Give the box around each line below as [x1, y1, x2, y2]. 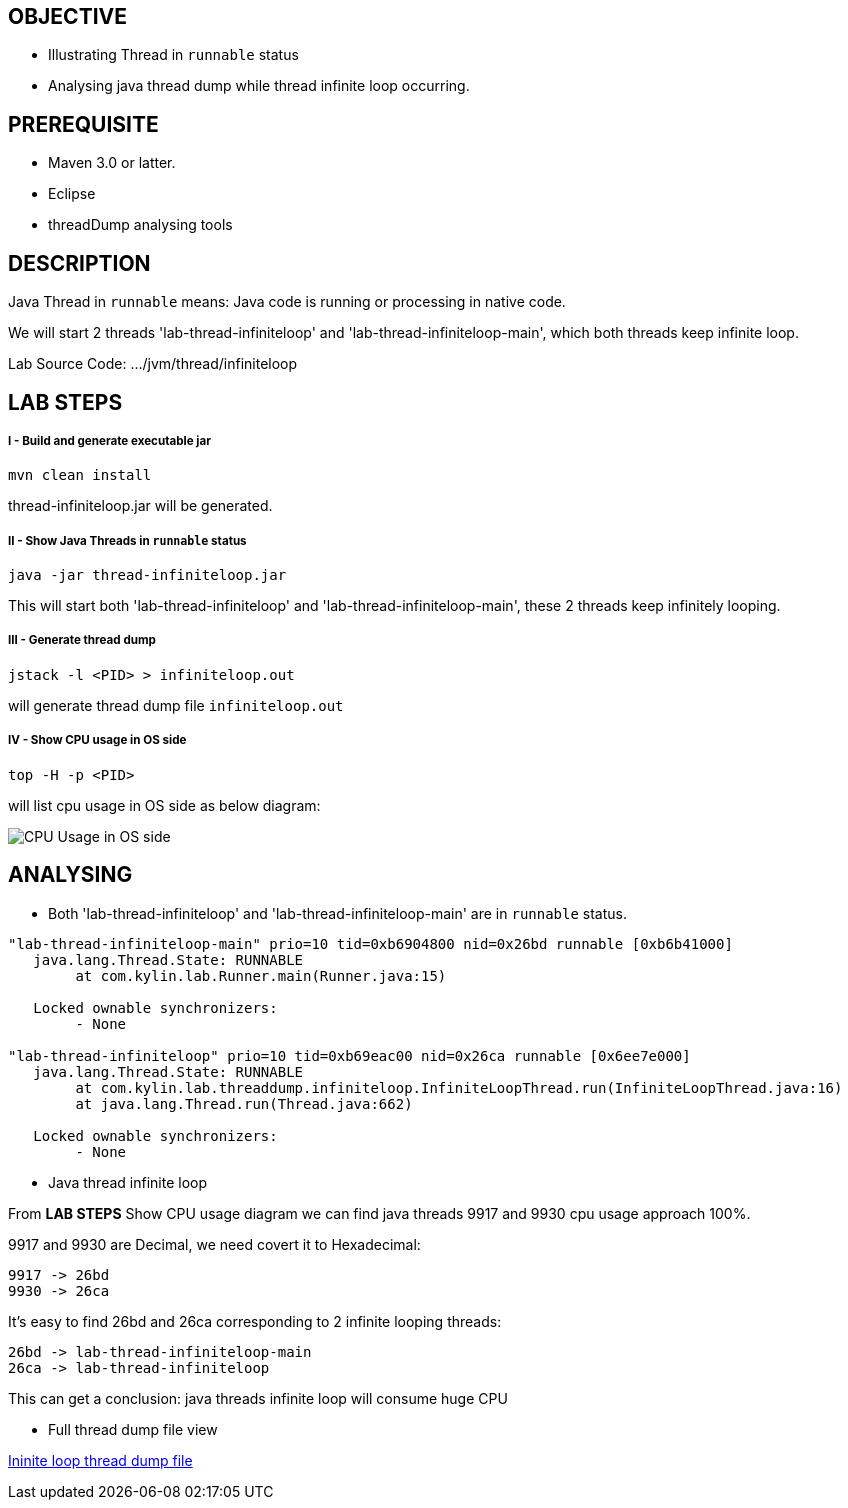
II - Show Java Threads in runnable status [8, 533, 247, 548]
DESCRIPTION [8, 250, 151, 276]
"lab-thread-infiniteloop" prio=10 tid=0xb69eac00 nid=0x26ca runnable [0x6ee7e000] [8, 1047, 691, 1064]
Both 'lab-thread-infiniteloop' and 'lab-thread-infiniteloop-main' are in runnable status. [48, 904, 628, 922]
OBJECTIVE [8, 4, 127, 29]
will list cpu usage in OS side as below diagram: [8, 796, 321, 814]
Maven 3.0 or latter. [48, 154, 176, 172]
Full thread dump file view [48, 1420, 218, 1438]
